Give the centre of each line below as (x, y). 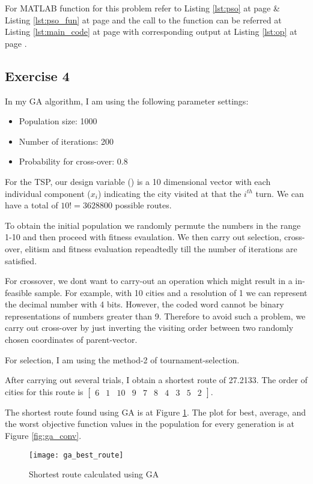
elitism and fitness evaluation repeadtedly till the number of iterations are (161, 248)
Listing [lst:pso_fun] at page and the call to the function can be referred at (143, 20)
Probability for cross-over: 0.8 (73, 161)
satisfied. (21, 260)
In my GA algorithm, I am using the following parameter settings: (127, 101)
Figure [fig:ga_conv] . (43, 436)
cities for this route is (44, 391)
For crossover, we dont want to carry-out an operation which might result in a (149, 281)
